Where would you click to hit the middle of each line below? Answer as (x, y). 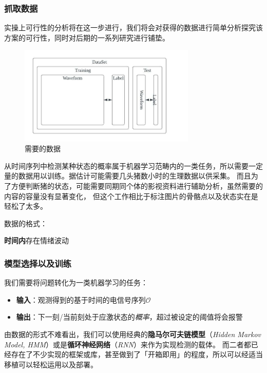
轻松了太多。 (26, 206)
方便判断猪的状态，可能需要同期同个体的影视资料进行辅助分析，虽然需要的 (137, 186)
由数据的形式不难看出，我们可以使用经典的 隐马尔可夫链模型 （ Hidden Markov (132, 334)
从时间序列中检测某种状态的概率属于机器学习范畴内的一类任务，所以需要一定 (133, 165)
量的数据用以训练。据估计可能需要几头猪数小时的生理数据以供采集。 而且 (128, 176)
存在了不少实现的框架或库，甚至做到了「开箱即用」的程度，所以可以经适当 (137, 354)
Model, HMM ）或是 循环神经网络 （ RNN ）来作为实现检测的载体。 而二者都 (128, 344)
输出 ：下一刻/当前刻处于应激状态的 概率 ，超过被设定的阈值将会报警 (129, 317)
